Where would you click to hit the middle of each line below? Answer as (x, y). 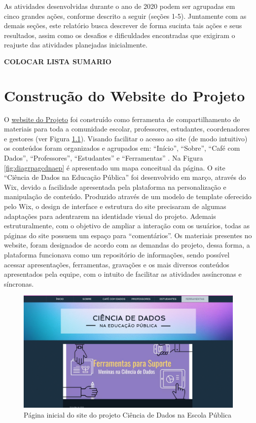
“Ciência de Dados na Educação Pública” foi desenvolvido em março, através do (125, 177)
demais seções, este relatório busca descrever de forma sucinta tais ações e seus (123, 25)
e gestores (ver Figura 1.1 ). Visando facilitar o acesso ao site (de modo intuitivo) (126, 138)
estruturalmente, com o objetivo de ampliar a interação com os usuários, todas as (127, 226)
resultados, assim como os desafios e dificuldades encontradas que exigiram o (120, 35)
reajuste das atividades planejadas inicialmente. (76, 45)
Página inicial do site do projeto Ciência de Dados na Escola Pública (128, 414)
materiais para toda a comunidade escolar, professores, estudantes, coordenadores (127, 129)
